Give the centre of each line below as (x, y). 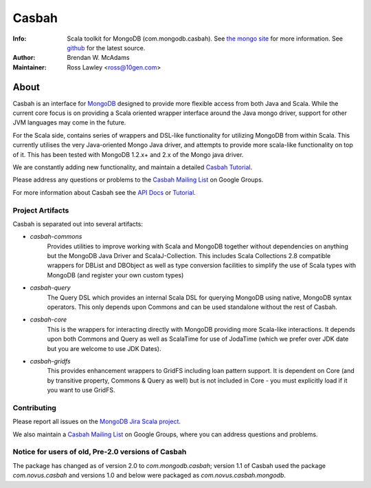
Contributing (34, 407)
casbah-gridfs (50, 361)
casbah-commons (56, 237)
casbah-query (50, 288)
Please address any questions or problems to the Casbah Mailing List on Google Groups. (138, 180)
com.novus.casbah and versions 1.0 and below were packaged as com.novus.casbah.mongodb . (149, 476)
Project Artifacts (41, 210)
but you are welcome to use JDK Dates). (104, 348)
